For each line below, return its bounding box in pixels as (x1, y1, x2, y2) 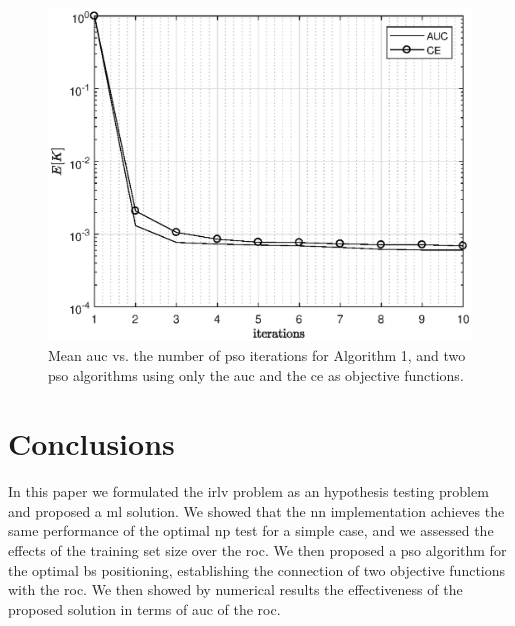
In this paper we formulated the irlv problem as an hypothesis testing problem (8, 481, 489, 502)
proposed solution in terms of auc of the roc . (8, 598, 281, 619)
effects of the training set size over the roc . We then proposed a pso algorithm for (8, 540, 507, 560)
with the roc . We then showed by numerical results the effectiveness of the (8, 579, 463, 600)
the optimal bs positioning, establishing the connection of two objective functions (8, 559, 506, 580)
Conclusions (8, 423, 175, 464)
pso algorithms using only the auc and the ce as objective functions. (48, 364, 464, 385)
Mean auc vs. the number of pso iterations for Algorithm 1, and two (48, 344, 466, 365)
